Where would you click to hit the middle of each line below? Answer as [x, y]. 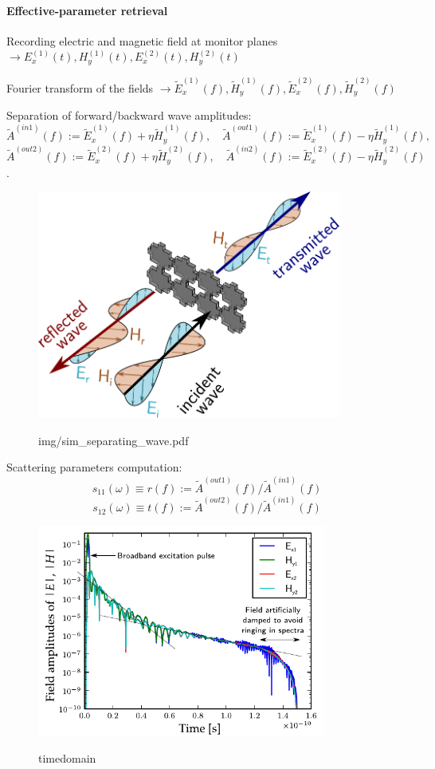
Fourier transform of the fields [80, 87]
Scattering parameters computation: [94, 467]
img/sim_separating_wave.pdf [114, 440]
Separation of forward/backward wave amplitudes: [129, 114]
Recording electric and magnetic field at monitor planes [142, 40]
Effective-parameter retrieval [87, 10]
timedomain [67, 758]
